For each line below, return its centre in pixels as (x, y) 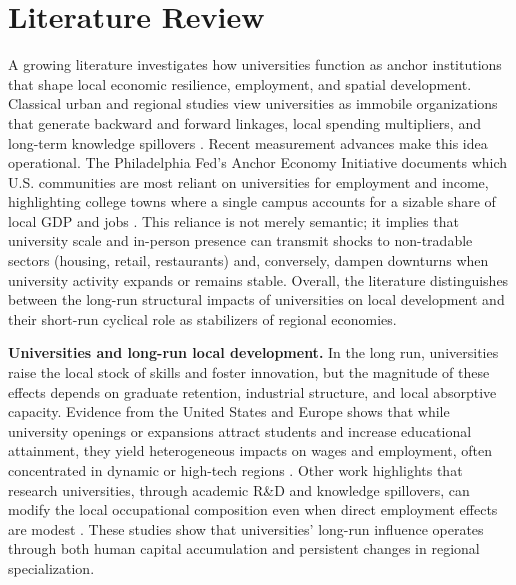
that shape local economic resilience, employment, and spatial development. (240, 83)
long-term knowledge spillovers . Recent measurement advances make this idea (248, 142)
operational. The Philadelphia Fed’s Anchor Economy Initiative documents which (258, 162)
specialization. (51, 567)
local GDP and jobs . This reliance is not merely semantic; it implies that (233, 220)
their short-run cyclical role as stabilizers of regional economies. (202, 318)
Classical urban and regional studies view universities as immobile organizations (253, 103)
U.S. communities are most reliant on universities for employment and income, (248, 181)
